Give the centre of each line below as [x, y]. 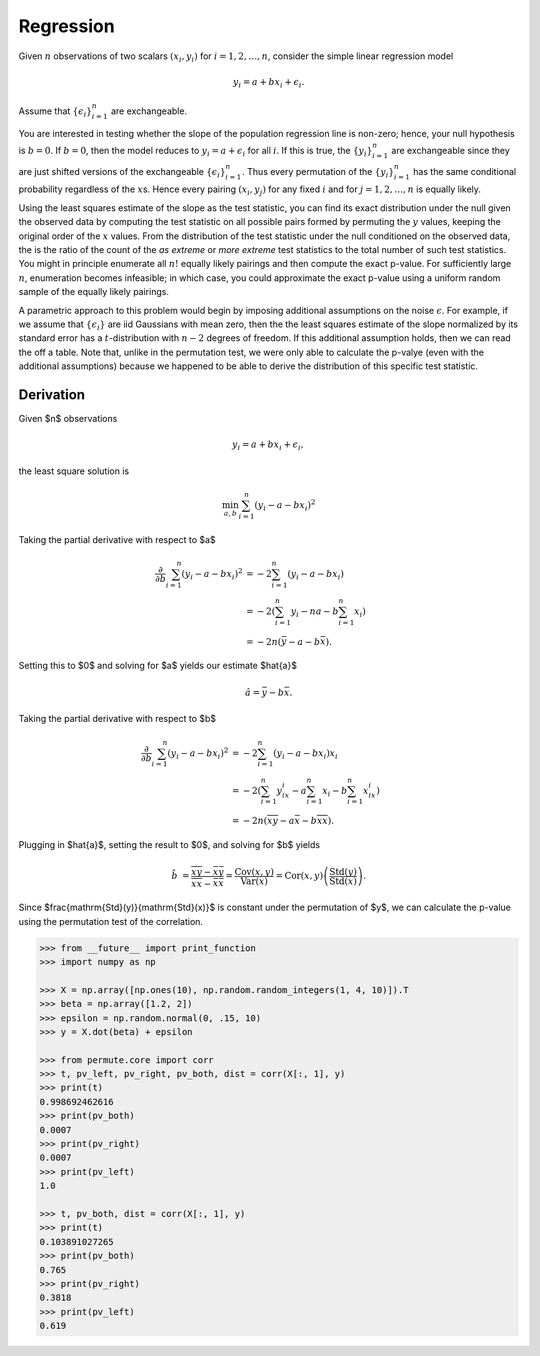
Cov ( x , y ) [254, 871]
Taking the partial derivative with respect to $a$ [117, 539]
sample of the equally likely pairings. [94, 292]
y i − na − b [314, 612]
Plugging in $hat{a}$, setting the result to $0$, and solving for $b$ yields [169, 844]
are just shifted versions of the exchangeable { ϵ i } [122, 172]
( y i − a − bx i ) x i [306, 754]
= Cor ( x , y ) [299, 876]
